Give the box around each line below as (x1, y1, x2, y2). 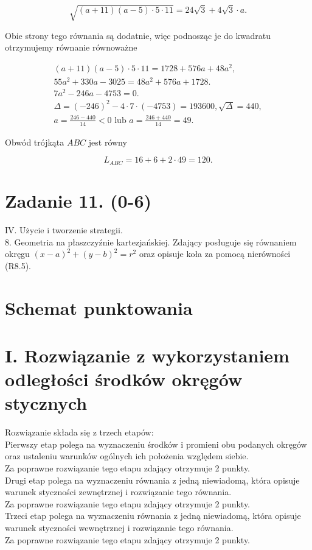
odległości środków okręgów (5, 367, 243, 392)
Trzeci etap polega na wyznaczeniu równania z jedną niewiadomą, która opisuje (5, 509, 301, 522)
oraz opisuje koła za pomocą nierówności (139, 247, 291, 260)
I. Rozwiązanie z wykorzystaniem (5, 342, 289, 367)
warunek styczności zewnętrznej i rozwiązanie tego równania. (5, 485, 232, 498)
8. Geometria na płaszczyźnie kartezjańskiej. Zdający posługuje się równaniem (5, 235, 297, 248)
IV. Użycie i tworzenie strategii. (5, 223, 123, 236)
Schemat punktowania (5, 295, 193, 320)
